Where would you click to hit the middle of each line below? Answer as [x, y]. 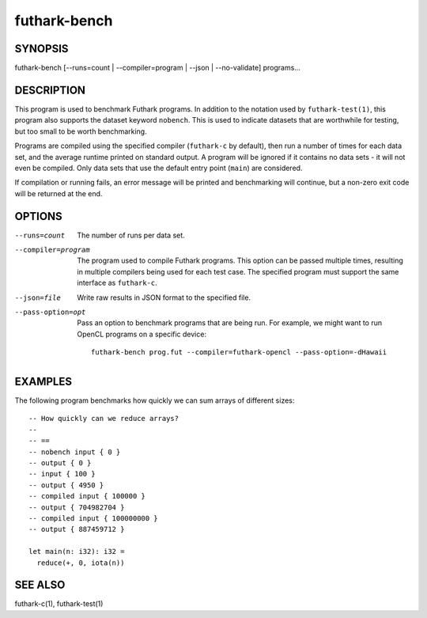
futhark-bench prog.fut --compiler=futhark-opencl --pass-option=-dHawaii [239, 353]
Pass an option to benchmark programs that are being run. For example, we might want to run [230, 323]
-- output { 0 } [60, 463]
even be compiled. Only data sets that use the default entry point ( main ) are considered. [159, 168]
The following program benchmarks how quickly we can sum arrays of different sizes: [155, 400]
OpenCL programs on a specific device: [142, 334]
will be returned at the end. [59, 193]
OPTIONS [38, 216]
